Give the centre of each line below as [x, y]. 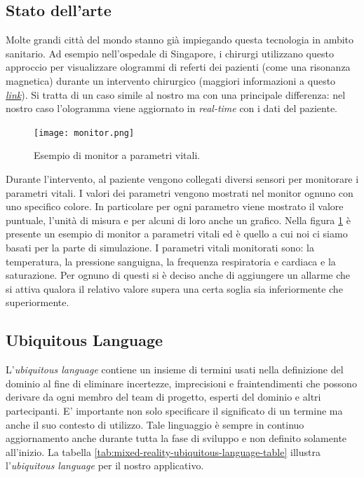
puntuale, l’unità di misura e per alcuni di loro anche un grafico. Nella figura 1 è [178, 220]
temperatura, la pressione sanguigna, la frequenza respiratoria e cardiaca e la [171, 261]
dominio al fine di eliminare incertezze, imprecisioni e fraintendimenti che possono [181, 383]
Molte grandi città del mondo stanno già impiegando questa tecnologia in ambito [180, 40]
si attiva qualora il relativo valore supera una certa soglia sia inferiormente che [174, 288]
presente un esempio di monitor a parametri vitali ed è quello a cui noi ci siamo [177, 234]
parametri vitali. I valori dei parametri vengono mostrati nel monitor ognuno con [180, 192]
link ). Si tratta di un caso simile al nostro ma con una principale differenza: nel [176, 94]
